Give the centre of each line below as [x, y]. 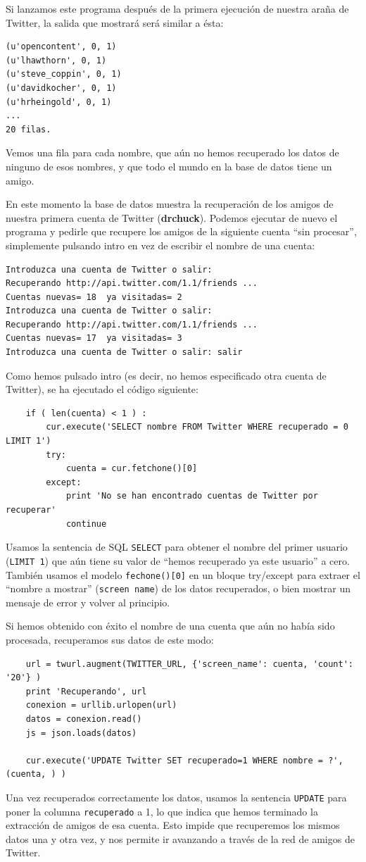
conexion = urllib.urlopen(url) [101, 705]
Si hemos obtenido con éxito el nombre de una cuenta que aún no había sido [170, 626]
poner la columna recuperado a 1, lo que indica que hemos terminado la [162, 811]
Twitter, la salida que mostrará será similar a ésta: [115, 22]
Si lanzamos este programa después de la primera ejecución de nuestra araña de [177, 8]
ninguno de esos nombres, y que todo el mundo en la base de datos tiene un [169, 166]
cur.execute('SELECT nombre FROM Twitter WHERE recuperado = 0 [197, 427]
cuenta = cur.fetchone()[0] [132, 469]
